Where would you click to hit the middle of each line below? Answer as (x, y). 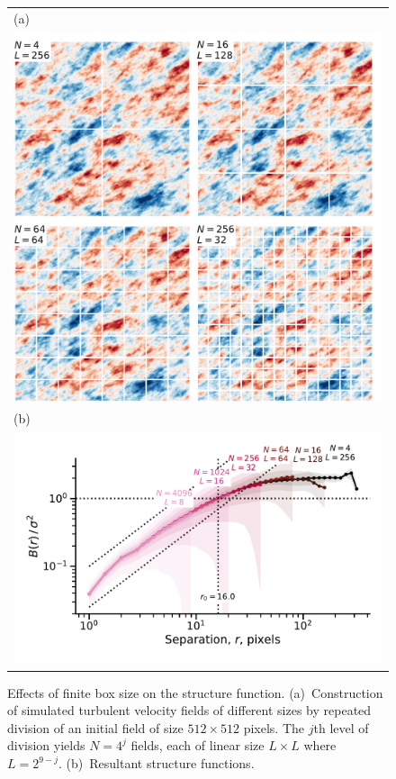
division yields (46, 745)
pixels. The (274, 727)
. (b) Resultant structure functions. (157, 763)
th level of (341, 727)
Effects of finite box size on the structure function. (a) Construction (195, 692)
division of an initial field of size (95, 727)
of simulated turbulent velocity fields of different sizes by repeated (189, 710)
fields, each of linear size (198, 745)
